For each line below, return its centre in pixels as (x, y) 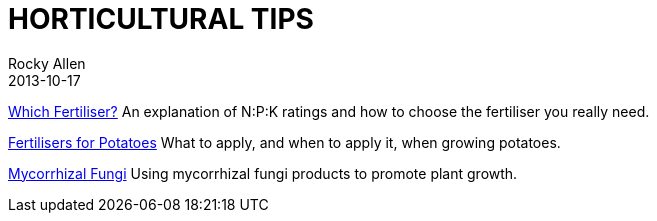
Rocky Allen (47, 63)
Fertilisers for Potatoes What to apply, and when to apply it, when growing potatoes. (284, 142)
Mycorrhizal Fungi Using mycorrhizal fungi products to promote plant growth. (263, 173)
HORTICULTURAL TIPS (161, 19)
